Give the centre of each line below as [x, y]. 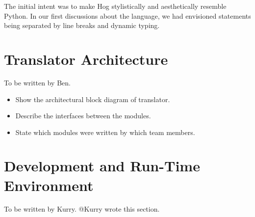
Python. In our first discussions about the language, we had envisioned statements [127, 15]
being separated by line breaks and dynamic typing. [82, 25]
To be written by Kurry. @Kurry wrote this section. [82, 208]
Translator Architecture [86, 59]
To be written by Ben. [37, 82]
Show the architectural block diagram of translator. [93, 99]
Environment [49, 185]
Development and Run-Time [102, 166]
